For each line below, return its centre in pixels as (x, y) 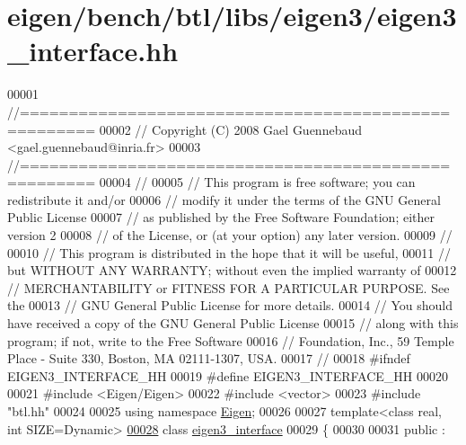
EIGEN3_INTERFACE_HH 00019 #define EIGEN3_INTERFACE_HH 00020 (228, 375)
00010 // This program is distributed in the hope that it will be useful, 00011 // (229, 252)
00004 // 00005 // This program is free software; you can (257, 182)
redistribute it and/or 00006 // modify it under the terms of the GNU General (224, 199)
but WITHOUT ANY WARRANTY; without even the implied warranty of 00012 (232, 270)
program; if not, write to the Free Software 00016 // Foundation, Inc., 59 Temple (231, 340)
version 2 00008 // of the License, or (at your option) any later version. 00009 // (230, 235)
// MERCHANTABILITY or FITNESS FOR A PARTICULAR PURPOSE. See (229, 287)
